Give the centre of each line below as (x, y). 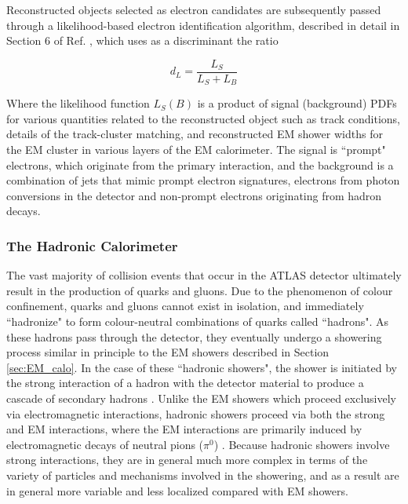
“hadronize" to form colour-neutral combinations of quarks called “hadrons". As (198, 321)
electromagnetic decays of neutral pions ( (105, 444)
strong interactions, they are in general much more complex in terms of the (187, 460)
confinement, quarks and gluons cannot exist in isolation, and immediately (185, 306)
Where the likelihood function (78, 103)
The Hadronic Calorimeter (92, 245)
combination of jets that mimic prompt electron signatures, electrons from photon (203, 180)
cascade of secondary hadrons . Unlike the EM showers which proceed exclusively (202, 398)
